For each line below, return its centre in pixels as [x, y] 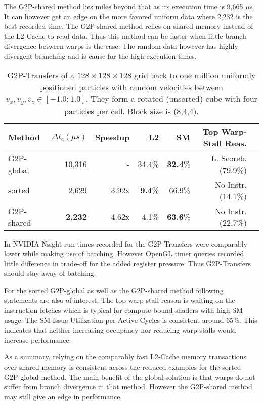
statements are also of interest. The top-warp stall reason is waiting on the [120, 300]
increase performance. [38, 339]
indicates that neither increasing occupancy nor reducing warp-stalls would [120, 330]
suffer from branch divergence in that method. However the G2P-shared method [128, 387]
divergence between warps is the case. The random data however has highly [121, 46]
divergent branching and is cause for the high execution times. [100, 55]
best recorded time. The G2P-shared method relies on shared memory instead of [129, 26]
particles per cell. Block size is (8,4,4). [131, 111]
